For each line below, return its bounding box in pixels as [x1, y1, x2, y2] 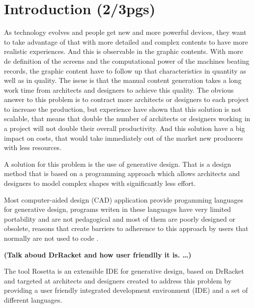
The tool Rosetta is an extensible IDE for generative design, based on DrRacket [4, 266, 244, 276]
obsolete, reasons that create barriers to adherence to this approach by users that [4, 223, 249, 233]
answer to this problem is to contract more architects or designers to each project [4, 94, 249, 104]
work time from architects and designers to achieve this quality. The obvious [4, 84, 234, 95]
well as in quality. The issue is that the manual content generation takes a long [4, 75, 242, 85]
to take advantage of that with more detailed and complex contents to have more [4, 36, 248, 47]
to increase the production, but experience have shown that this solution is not [4, 103, 242, 114]
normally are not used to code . [4, 233, 99, 243]
